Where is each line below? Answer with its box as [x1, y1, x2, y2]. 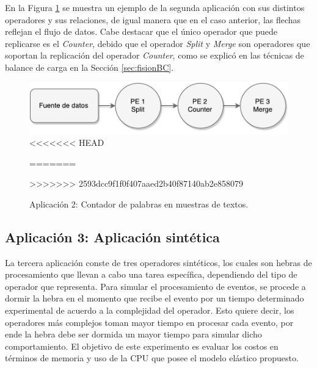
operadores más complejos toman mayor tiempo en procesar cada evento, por [5, 316, 294, 328]
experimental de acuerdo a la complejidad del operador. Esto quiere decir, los [5, 303, 294, 316]
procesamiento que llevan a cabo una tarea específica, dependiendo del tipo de [5, 268, 297, 281]
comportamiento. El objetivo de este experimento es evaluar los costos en [5, 339, 279, 352]
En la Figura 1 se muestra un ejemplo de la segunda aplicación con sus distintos [5, 1, 305, 13]
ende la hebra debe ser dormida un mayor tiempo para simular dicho [5, 328, 262, 341]
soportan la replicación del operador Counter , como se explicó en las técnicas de [5, 49, 304, 62]
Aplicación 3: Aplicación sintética [5, 227, 220, 246]
